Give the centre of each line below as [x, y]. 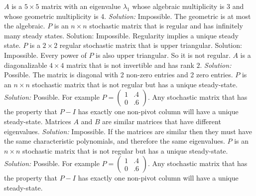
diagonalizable [26, 65]
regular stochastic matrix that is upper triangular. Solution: [151, 45]
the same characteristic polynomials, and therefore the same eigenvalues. [115, 141]
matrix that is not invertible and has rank [130, 65]
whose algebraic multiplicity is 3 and [188, 6]
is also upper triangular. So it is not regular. [163, 55]
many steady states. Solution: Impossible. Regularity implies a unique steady [121, 35]
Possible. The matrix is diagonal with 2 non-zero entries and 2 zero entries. [119, 75]
